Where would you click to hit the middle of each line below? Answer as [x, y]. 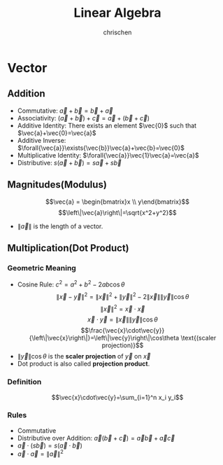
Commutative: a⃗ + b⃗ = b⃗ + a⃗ [65, 111]
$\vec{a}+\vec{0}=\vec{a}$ [57, 133]
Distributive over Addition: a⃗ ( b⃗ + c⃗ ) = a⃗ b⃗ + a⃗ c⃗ [96, 438]
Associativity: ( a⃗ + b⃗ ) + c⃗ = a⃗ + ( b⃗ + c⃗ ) [84, 118]
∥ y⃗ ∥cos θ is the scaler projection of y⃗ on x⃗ [84, 356]
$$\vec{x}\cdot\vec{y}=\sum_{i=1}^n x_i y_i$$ [117, 397]
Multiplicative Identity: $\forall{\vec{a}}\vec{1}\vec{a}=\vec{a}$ [108, 155]
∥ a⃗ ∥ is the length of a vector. [60, 226]
